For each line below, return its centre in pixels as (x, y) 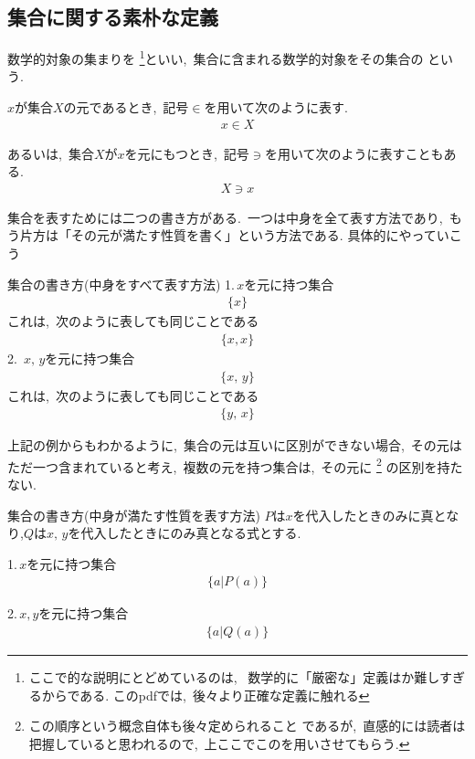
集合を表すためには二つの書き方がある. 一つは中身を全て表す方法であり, (225, 217)
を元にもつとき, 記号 (187, 153)
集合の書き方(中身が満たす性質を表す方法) (134, 515)
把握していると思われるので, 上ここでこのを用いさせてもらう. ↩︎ (219, 743)
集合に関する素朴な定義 (113, 17)
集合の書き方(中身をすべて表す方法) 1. (121, 284)
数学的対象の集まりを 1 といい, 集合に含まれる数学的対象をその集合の (216, 57)
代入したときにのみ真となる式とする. (191, 533)
